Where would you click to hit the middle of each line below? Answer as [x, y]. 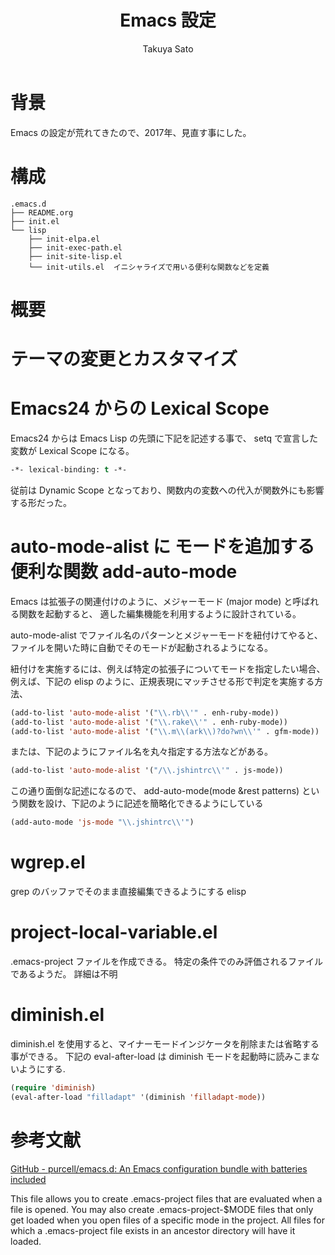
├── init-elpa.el [64, 239]
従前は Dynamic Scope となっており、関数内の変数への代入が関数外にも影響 [167, 490]
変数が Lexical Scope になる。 [72, 450]
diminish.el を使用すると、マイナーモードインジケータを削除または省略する [165, 1043]
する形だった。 [41, 502]
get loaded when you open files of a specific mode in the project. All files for [167, 1220]
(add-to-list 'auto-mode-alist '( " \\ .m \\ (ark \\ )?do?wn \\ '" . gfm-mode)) [165, 731]
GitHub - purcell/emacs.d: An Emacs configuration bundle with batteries [159, 1168]
